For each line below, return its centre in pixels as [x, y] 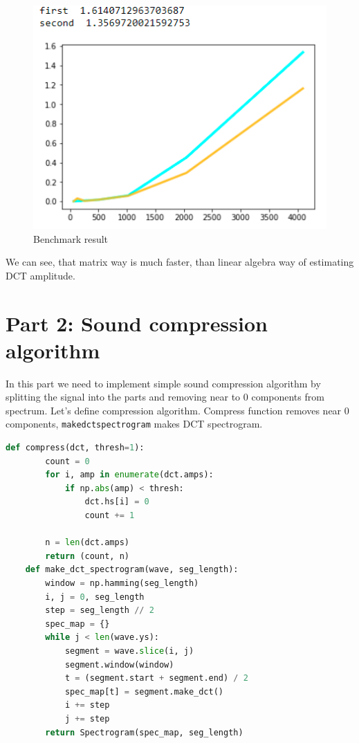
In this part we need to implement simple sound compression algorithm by [163, 383]
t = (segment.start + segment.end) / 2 [156, 678]
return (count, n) [87, 556]
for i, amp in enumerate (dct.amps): [129, 475]
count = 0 [67, 461]
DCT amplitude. [40, 275]
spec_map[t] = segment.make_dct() [144, 691]
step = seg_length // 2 [100, 611]
